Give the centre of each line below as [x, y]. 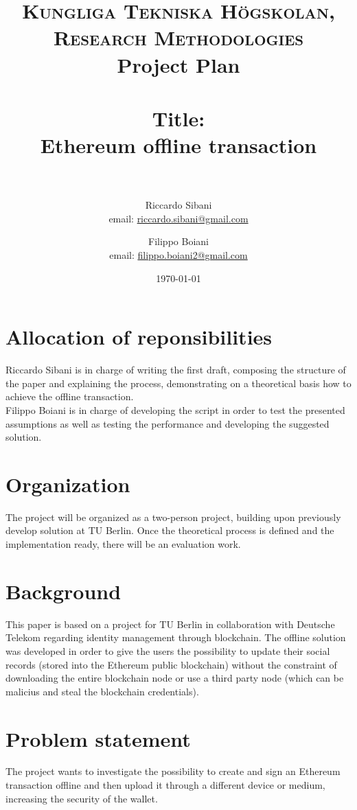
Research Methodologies [178, 37]
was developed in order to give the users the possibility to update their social [168, 650]
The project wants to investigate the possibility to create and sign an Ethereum [173, 771]
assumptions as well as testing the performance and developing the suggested [168, 423]
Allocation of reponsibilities [139, 337]
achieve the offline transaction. [70, 396]
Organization [68, 484]
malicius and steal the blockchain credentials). [102, 691]
